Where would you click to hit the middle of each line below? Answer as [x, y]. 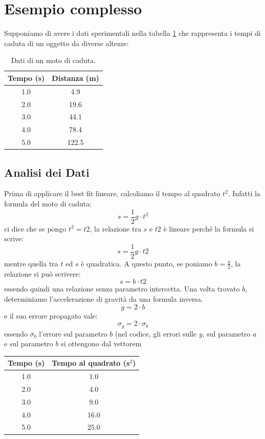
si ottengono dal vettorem [101, 343]
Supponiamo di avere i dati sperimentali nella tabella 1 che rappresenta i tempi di [132, 33]
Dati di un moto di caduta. [53, 60]
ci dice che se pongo [35, 228]
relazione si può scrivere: [42, 273]
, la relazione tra [115, 228]
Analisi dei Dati [47, 172]
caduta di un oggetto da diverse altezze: [67, 43]
